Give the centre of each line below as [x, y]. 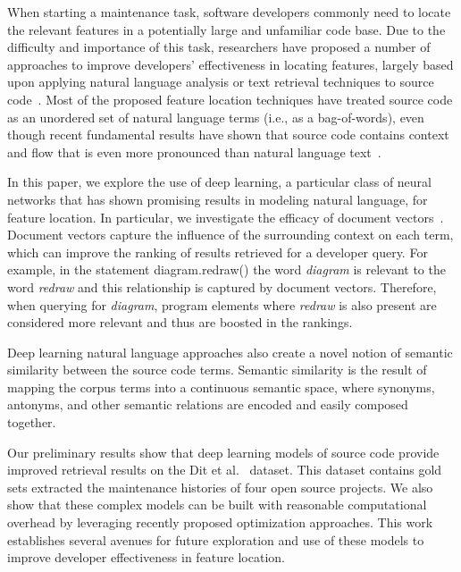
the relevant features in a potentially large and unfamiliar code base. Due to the [226, 29]
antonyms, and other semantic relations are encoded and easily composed [208, 404]
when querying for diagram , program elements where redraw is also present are [222, 304]
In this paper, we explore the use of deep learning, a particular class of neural [219, 182]
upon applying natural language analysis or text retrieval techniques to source [221, 82]
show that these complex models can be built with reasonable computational [217, 505]
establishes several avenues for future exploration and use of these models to [216, 539]
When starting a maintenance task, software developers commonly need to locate [229, 12]
